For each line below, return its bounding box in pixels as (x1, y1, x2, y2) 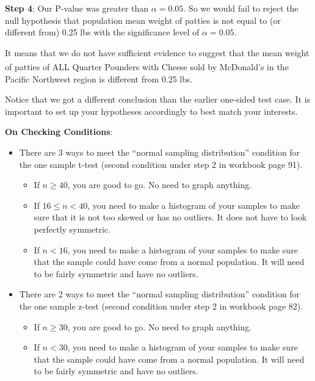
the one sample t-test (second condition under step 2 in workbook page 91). (19, 158, 303, 170)
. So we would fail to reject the (183, 2, 299, 14)
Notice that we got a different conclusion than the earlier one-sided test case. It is (5, 93, 311, 106)
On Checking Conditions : (5, 125, 113, 138)
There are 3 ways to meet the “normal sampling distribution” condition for (19, 146, 300, 158)
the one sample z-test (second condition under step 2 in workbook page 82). (19, 299, 303, 312)
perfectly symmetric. (34, 222, 110, 235)
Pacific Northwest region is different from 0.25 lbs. (5, 72, 193, 85)
